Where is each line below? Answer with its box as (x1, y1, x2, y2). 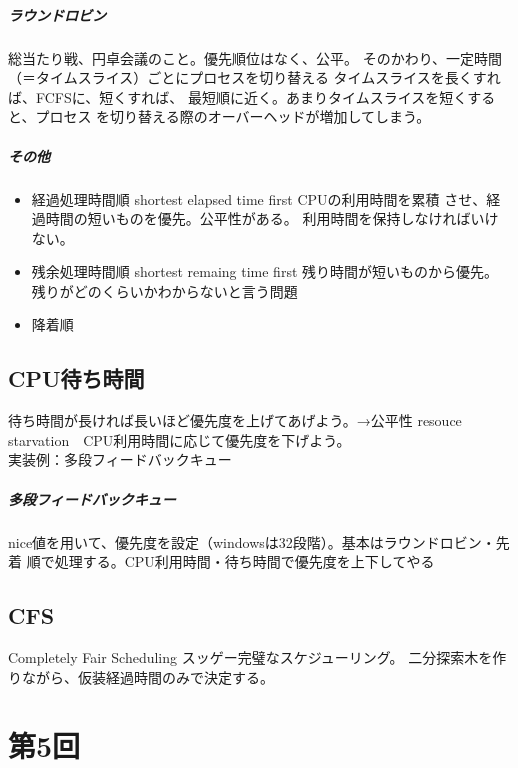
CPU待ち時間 (8, 363, 145, 394)
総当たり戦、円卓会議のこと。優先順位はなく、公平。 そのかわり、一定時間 (8, 47, 503, 68)
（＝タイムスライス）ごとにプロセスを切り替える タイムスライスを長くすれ (8, 67, 501, 88)
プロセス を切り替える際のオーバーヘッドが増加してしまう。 (35, 106, 431, 127)
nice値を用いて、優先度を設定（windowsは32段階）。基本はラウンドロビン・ (8, 531, 496, 552)
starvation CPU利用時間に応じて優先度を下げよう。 (8, 429, 351, 450)
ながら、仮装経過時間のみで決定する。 (21, 666, 274, 687)
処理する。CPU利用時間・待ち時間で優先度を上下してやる (54, 551, 435, 572)
